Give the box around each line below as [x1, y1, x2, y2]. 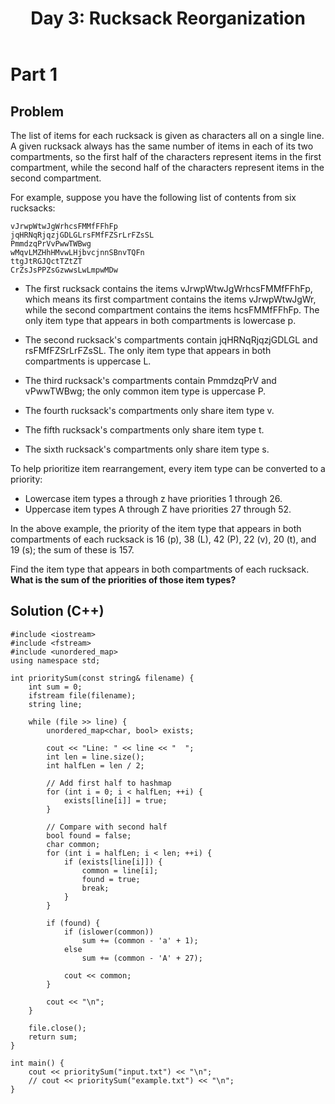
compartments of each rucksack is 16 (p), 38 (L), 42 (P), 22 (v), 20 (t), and [10, 533, 317, 545]
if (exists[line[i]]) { [63, 857, 163, 867]
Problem [10, 103, 65, 120]
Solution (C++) [10, 603, 105, 620]
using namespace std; [10, 655, 101, 666]
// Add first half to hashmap [46, 778, 172, 788]
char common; [46, 839, 101, 849]
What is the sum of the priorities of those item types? [10, 574, 237, 586]
